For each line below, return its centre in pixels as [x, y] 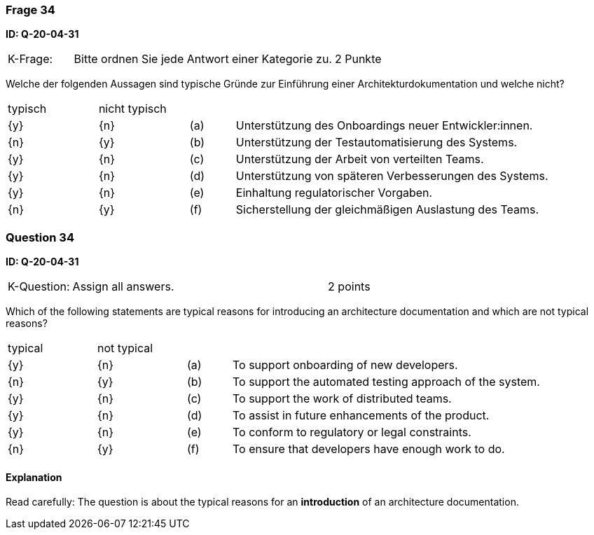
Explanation [34, 477]
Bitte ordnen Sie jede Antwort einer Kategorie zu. [203, 59]
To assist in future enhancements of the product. [361, 416]
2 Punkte [358, 59]
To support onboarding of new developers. [345, 365]
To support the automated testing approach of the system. [386, 382]
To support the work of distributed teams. [342, 399]
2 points [349, 287]
